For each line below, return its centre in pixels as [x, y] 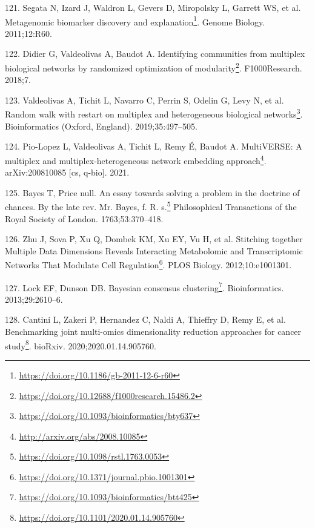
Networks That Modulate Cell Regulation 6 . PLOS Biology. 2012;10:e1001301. [148, 264]
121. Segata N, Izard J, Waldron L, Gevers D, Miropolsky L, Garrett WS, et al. [153, 7]
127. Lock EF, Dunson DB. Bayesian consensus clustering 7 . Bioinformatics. [144, 286]
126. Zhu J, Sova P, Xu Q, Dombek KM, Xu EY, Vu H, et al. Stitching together [154, 239]
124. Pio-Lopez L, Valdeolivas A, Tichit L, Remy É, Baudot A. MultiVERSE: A [154, 146]
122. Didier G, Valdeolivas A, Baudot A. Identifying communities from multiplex [155, 54]
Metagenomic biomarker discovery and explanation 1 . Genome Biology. [135, 21]
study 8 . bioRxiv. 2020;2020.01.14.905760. [81, 345]
